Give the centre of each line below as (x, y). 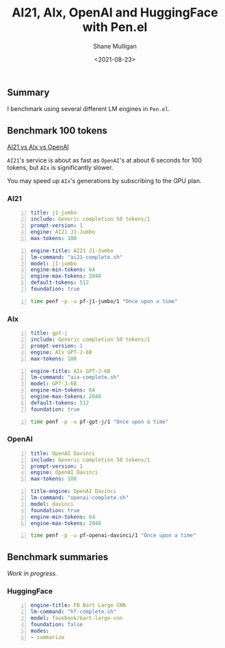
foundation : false (57, 625)
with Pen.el (115, 27)
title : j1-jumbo (54, 213)
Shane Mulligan (115, 46)
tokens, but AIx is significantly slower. (60, 168)
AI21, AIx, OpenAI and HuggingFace (115, 13)
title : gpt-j (49, 333)
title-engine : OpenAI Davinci (74, 492)
